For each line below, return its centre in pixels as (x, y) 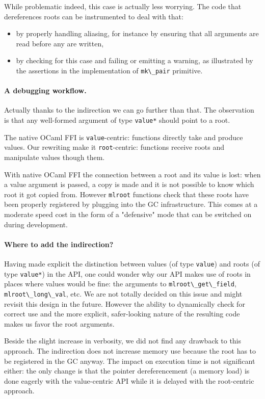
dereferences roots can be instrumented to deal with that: (94, 16)
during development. (36, 224)
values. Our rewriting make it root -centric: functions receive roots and (114, 147)
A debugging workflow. (45, 90)
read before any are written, (60, 43)
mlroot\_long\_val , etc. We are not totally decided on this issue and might (123, 293)
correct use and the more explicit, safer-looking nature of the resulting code (122, 314)
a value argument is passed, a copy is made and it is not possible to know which (129, 184)
